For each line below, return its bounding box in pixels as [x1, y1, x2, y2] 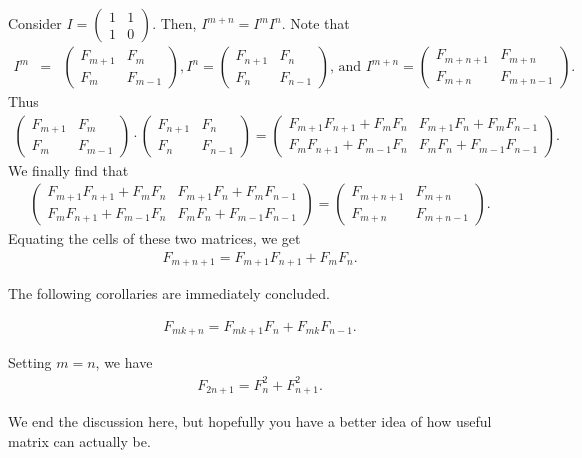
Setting [8, 352, 52, 373]
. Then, [152, 13, 197, 33]
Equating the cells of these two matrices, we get [8, 228, 301, 249]
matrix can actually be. [8, 430, 151, 451]
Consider [8, 13, 62, 33]
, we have [95, 352, 153, 373]
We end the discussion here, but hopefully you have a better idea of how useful [8, 411, 492, 432]
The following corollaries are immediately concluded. [8, 283, 330, 304]
